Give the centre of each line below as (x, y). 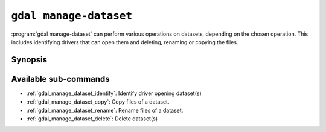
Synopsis (29, 60)
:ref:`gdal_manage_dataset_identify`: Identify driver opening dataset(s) (114, 93)
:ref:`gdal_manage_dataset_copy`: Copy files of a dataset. (98, 102)
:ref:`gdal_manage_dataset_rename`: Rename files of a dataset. (105, 110)
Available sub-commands (60, 79)
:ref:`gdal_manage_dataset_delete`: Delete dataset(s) (92, 119)
